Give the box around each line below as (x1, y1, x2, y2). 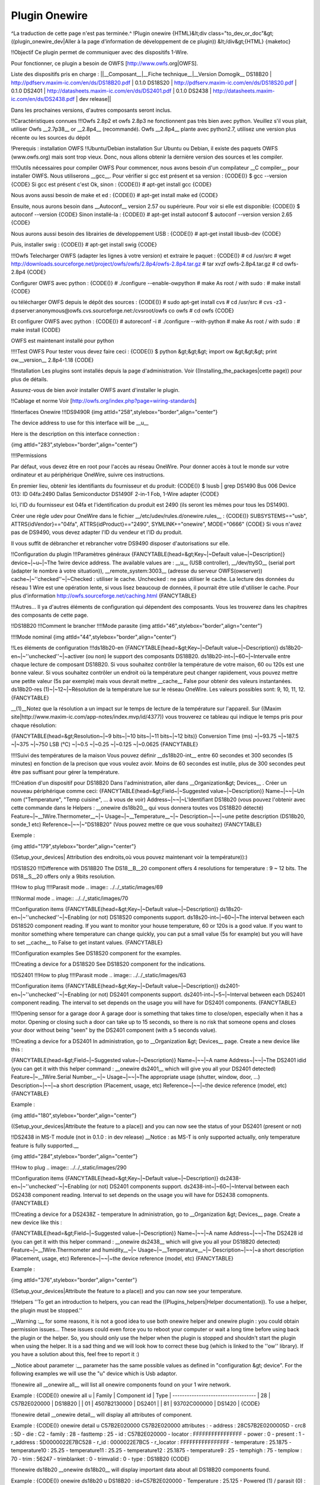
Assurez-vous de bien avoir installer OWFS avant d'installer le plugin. (11, 387, 180, 393)
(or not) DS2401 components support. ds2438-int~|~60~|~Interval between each (89, 1183, 290, 1190)
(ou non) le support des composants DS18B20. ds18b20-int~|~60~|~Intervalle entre (85, 652, 290, 659)
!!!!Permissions (11, 452, 47, 459)
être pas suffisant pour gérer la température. (11, 768, 120, 775)
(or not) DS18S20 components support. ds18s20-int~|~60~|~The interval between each (89, 914, 305, 921)
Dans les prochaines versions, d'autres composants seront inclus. (11, 106, 172, 113)
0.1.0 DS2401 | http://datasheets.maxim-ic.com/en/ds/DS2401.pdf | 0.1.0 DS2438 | (11, 87, 212, 94)
